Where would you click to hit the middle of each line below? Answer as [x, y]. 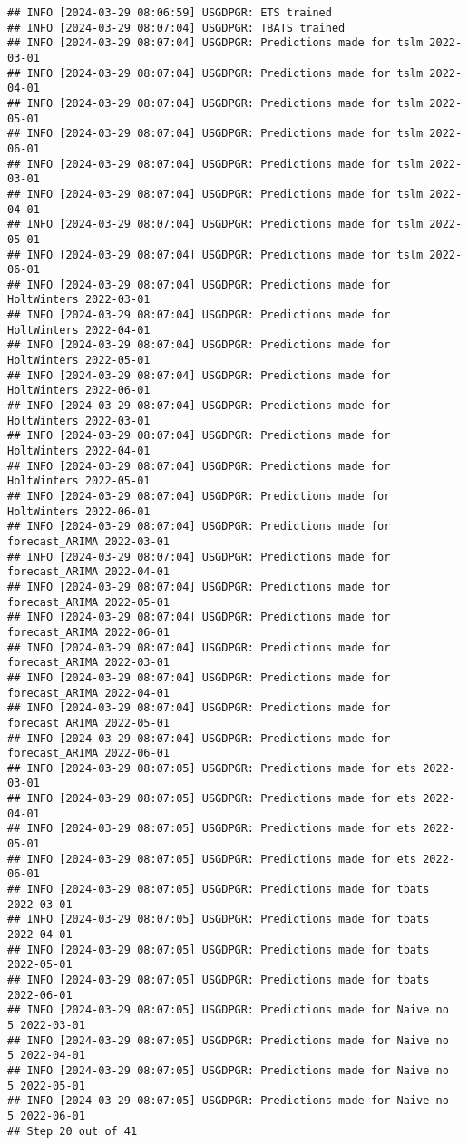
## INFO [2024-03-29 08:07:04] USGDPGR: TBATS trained [176, 28]
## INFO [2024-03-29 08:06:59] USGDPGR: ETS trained [170, 13]
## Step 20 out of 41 [73, 1131]
